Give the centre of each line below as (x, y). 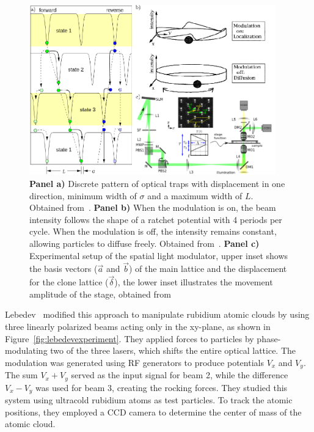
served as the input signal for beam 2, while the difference (180, 375)
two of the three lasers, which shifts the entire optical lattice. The (173, 350)
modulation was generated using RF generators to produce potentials (134, 362)
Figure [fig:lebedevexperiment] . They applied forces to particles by (130, 338)
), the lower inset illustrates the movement (194, 282)
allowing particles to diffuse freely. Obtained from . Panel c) (144, 243)
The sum (21, 375)
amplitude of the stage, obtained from (100, 294)
